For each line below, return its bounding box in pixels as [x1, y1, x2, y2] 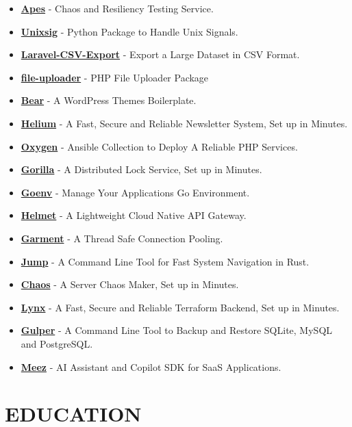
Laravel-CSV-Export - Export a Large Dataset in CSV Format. [21, 47, 300, 62]
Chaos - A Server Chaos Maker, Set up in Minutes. [21, 277, 239, 292]
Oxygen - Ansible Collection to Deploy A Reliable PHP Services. [21, 139, 298, 153]
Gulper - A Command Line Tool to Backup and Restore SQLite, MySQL [21, 323, 333, 337]
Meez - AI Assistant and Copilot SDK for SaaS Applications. [21, 359, 281, 374]
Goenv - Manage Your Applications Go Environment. [21, 185, 250, 199]
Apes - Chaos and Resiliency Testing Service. [21, 1, 214, 15]
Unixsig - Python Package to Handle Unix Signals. [21, 24, 238, 38]
